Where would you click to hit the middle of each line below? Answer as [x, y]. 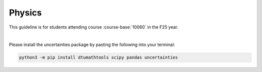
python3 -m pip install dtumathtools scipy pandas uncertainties [98, 58]
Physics [25, 13]
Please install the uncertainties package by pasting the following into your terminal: [92, 45]
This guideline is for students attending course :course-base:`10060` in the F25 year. [94, 27]
